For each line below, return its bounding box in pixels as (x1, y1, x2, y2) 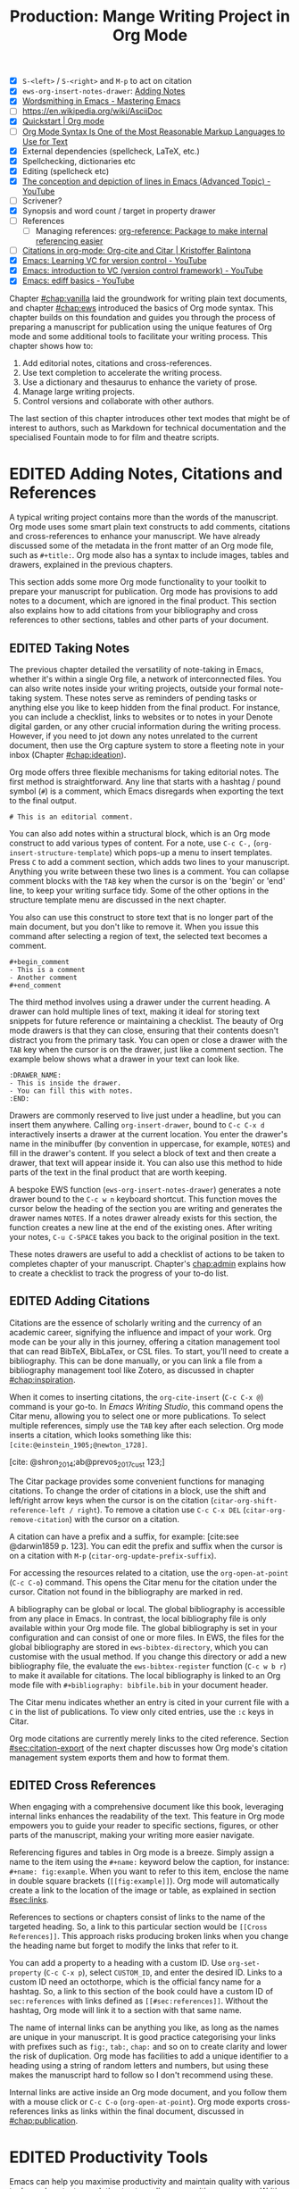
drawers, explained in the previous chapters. (9, 560, 173, 570)
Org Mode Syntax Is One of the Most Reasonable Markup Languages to (21, 126, 286, 137)
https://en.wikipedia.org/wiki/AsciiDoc (21, 105, 163, 117)
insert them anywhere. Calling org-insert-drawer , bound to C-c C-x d (9, 1119, 265, 1130)
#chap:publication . (9, 2116, 79, 2127)
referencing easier (35, 236, 104, 246)
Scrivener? (21, 195, 62, 206)
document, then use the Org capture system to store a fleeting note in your (9, 740, 285, 751)
